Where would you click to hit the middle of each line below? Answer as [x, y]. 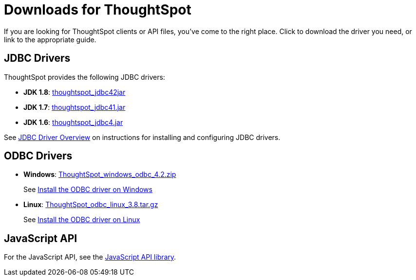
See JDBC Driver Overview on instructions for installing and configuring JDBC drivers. [142, 137]
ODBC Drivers [38, 156]
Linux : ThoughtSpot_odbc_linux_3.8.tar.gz [91, 205]
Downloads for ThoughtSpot [98, 10]
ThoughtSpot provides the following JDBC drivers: [85, 77]
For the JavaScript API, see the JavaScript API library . [90, 257]
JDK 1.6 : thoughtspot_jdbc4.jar [73, 122]
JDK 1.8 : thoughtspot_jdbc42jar [75, 92]
